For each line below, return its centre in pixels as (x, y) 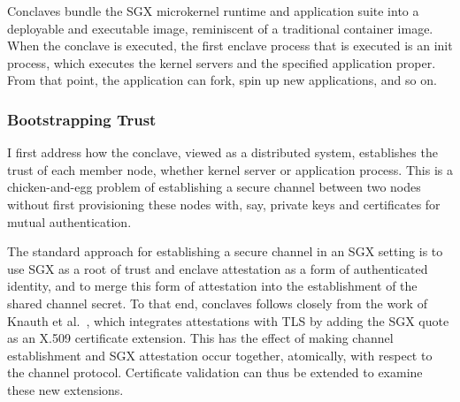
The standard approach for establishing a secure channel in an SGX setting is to (225, 251)
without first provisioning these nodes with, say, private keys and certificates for (224, 204)
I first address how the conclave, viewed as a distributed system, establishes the (222, 152)
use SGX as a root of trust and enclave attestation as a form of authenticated (218, 268)
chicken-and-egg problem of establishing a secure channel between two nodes (214, 187)
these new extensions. (65, 389)
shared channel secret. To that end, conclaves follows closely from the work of (217, 303)
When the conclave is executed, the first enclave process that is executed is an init (230, 46)
